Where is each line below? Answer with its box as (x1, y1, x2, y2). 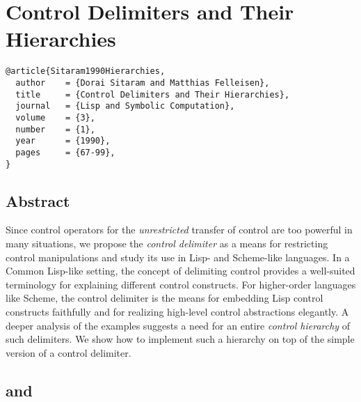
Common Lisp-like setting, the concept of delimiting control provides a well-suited (6, 263, 355, 278)
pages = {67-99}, (15, 147, 115, 157)
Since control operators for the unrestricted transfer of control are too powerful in (6, 222, 353, 237)
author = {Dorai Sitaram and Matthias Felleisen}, (15, 77, 270, 88)
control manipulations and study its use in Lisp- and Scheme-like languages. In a (6, 249, 350, 264)
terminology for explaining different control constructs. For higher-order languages (6, 277, 356, 291)
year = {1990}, (15, 136, 111, 146)
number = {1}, (15, 124, 95, 134)
